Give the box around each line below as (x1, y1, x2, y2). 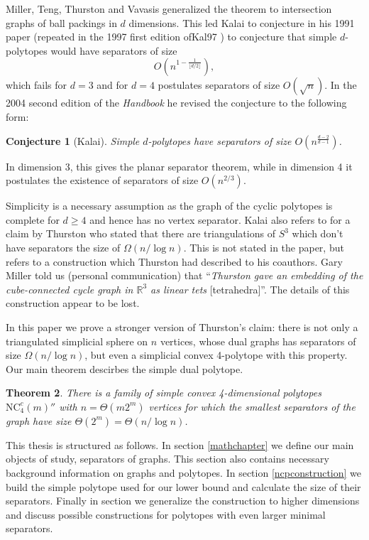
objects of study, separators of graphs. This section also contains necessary (6, 451, 329, 466)
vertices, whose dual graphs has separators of (160, 333, 356, 348)
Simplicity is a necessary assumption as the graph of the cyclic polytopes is (6, 198, 333, 213)
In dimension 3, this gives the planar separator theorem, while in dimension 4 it (6, 158, 353, 173)
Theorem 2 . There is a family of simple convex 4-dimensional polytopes (6, 385, 321, 400)
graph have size (6, 413, 72, 428)
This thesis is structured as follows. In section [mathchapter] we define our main (6, 437, 354, 452)
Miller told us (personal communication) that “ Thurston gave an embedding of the (6, 268, 363, 283)
